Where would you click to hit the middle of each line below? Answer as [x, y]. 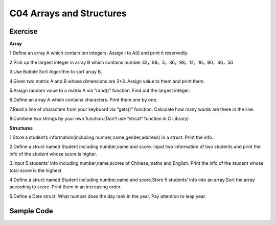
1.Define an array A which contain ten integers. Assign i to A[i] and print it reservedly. [99, 53]
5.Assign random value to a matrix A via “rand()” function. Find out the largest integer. [100, 91]
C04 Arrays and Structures [68, 13]
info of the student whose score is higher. [53, 154]
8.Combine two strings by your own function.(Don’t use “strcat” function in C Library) [99, 119]
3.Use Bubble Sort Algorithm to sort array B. [56, 72]
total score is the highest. [36, 170]
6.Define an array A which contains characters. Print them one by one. [84, 100]
